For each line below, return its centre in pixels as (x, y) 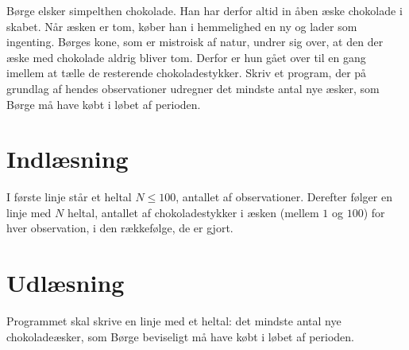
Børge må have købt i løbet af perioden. (104, 104)
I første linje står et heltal (69, 197)
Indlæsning (68, 159)
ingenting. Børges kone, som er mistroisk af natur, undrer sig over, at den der (195, 42)
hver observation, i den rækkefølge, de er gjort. (120, 228)
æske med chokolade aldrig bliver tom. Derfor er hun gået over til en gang (186, 57)
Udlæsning (66, 283)
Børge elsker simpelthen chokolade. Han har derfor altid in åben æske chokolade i (204, 10)
